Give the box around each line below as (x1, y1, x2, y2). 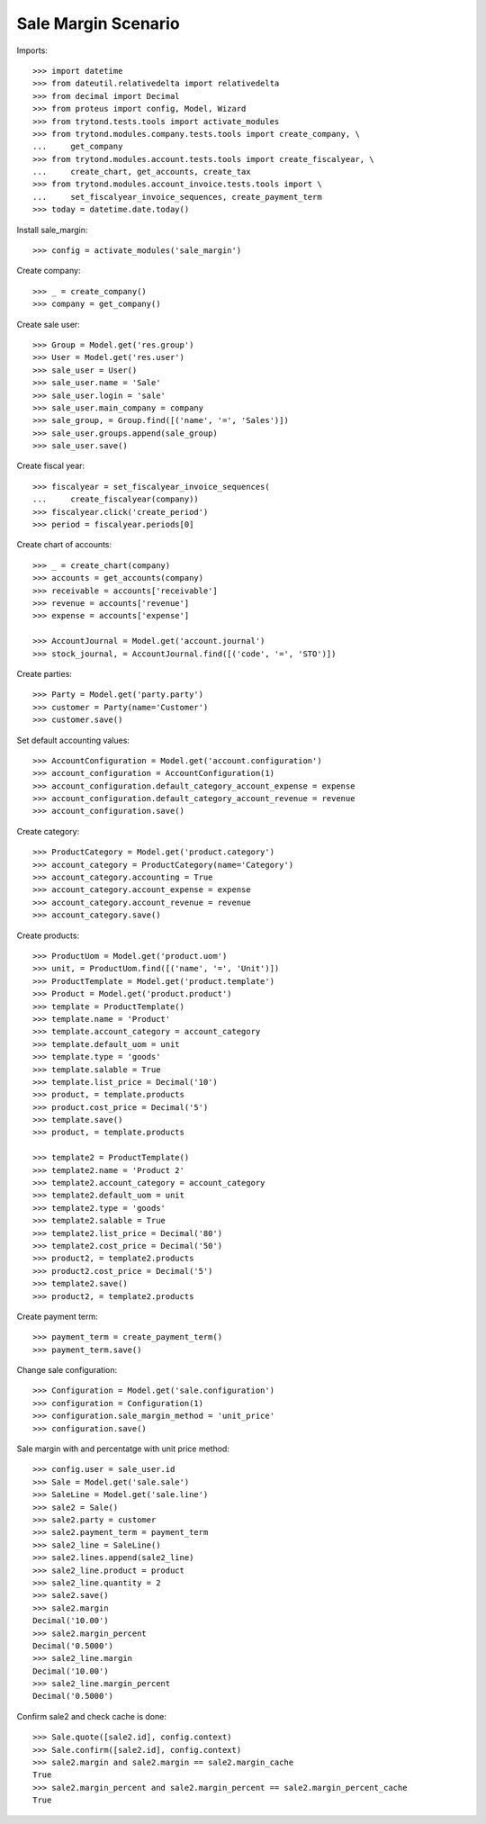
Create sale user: (16, 319, 80, 330)
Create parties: (16, 668, 72, 679)
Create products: (16, 930, 80, 941)
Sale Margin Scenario (16, 14, 180, 33)
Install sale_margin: (16, 224, 88, 235)
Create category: (16, 826, 80, 836)
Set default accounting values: (16, 735, 130, 745)
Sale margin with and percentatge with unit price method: (16, 1443, 229, 1454)
